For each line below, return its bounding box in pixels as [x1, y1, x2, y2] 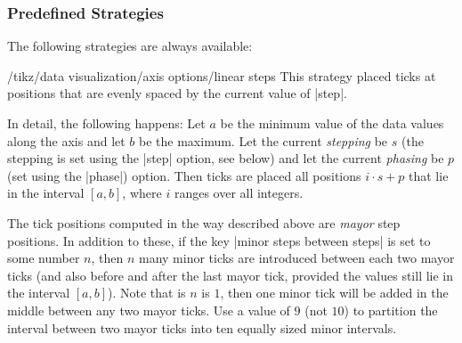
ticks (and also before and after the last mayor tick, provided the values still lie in [7, 265, 454, 284]
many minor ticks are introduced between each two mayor [138, 249, 455, 267]
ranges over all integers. [174, 184, 304, 202]
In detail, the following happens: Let [7, 114, 206, 132]
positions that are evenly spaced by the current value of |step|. [7, 84, 347, 102]
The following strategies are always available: [7, 37, 253, 55]
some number [7, 249, 80, 267]
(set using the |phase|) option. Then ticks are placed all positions [7, 166, 361, 184]
